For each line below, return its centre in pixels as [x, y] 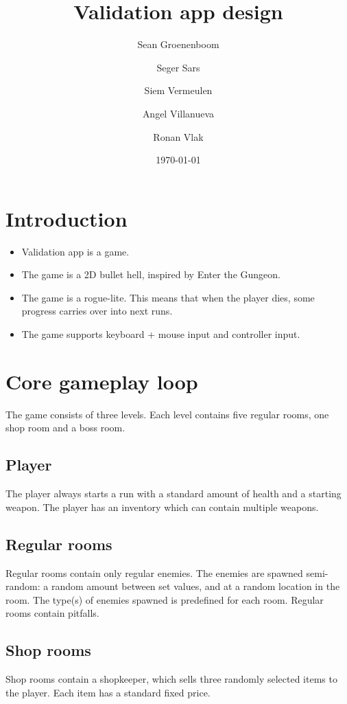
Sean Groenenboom [178, 44]
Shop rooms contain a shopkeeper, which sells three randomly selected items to [171, 679]
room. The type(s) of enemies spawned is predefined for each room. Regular [165, 599]
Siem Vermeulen [178, 90]
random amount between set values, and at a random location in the [195, 586]
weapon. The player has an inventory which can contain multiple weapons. [162, 507]
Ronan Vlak [178, 136]
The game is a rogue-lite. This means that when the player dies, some [168, 297]
